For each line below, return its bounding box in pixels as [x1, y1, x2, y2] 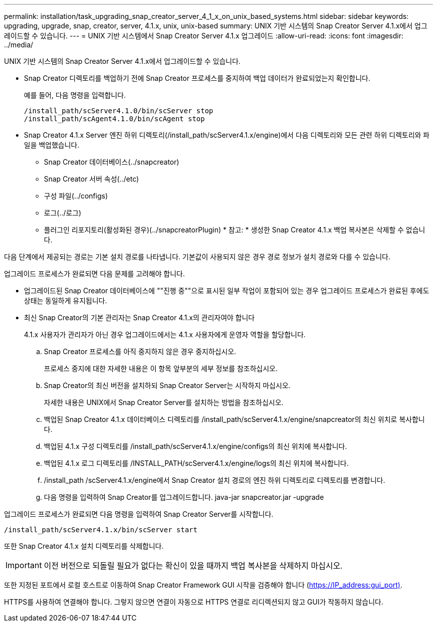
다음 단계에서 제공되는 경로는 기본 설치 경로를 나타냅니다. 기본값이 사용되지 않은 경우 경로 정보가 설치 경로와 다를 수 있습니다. [4, 252, 391, 261]
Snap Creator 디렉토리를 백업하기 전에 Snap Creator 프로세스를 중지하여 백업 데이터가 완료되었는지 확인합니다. [24, 74, 371, 82]
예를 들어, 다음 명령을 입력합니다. [24, 91, 126, 99]
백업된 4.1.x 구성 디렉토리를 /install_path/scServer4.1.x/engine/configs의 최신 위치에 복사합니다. [44, 442, 347, 450]
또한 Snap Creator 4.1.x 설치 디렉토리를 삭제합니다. [4, 542, 164, 550]
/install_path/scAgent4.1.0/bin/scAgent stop [24, 115, 205, 123]
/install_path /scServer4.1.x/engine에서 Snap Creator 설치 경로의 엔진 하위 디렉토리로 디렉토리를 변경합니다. [44, 476, 385, 484]
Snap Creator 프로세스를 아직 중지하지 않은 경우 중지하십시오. [44, 347, 236, 356]
